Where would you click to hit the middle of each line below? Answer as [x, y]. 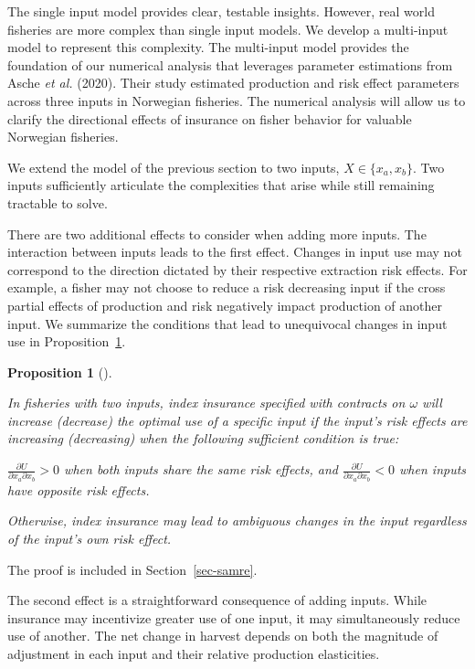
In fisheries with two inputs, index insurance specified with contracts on [206, 403]
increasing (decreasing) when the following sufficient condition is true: [203, 438]
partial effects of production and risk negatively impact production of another [225, 305]
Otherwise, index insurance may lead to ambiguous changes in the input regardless [237, 520]
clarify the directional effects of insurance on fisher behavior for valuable [210, 118]
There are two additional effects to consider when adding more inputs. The [217, 234]
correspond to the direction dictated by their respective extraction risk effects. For [237, 269]
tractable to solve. [58, 202]
